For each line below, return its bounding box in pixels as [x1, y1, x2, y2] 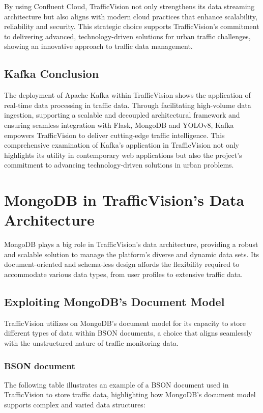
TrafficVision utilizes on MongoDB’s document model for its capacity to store [4, 317, 246, 328]
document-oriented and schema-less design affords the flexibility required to [4, 259, 240, 269]
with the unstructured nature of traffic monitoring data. [4, 338, 179, 348]
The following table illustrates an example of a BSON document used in [4, 379, 229, 390]
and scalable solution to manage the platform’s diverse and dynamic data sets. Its [4, 249, 259, 259]
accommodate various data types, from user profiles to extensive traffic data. [4, 269, 243, 280]
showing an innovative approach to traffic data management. [4, 41, 193, 51]
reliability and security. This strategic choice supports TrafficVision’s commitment [4, 21, 259, 32]
